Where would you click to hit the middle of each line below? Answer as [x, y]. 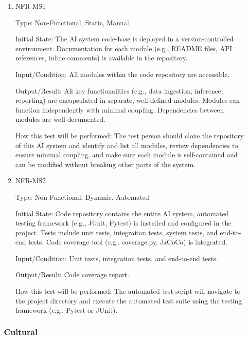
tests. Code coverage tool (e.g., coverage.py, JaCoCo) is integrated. [128, 242]
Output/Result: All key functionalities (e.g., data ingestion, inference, [119, 90]
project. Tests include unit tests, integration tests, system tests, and [116, 232]
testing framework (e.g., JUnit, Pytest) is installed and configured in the [123, 223]
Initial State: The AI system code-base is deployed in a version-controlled [124, 39]
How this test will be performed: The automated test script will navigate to [128, 291]
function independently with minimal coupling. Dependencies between [120, 109]
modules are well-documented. [60, 119]
